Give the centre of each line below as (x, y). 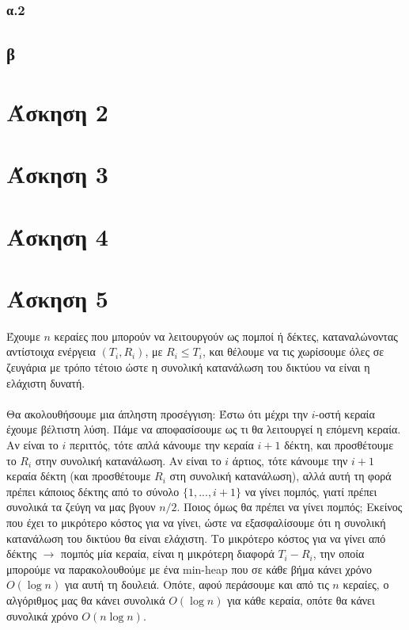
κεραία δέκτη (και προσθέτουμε (79, 476)
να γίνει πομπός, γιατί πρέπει (311, 491)
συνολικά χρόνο (42, 615)
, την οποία (339, 554)
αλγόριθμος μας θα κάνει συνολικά (86, 599)
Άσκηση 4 (57, 236)
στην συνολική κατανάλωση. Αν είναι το (128, 460)
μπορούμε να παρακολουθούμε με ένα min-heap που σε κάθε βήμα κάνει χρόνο (189, 569)
